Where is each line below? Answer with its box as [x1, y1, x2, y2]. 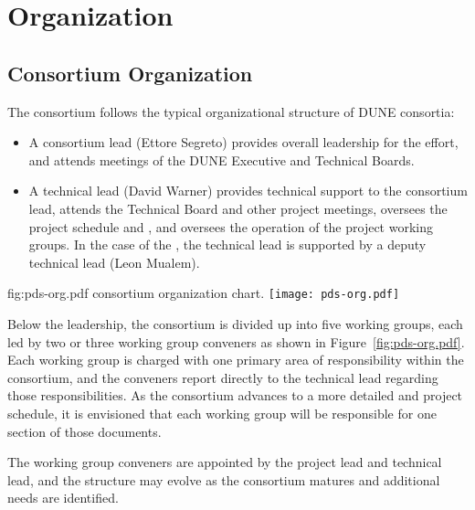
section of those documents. [7, 421, 162, 441]
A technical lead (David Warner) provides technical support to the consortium [28, 181, 468, 200]
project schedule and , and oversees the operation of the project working [28, 217, 433, 236]
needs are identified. [7, 488, 119, 507]
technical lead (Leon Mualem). [28, 252, 200, 271]
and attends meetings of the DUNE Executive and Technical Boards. [28, 150, 415, 169]
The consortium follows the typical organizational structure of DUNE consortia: [7, 101, 455, 121]
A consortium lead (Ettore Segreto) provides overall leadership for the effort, [28, 133, 459, 152]
